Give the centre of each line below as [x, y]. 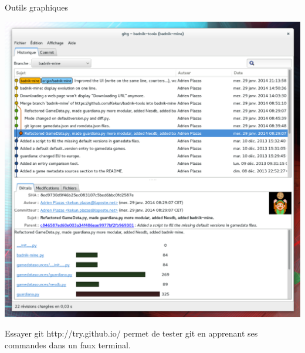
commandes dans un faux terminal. [68, 344]
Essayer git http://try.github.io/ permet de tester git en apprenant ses [131, 333]
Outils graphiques [36, 7]
